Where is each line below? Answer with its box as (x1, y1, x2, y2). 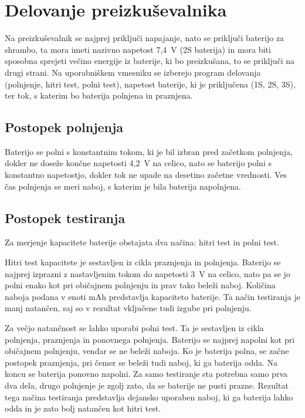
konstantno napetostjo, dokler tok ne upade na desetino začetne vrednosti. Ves (5, 168, 287, 181)
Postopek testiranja (5, 208, 126, 227)
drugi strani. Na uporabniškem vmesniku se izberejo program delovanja (5, 66, 261, 78)
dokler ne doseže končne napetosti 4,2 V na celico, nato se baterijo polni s (5, 157, 272, 169)
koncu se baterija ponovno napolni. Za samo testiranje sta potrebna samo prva (5, 368, 288, 380)
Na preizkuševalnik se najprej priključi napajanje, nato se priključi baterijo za (5, 32, 284, 44)
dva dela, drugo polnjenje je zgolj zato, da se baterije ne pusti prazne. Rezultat (5, 379, 289, 391)
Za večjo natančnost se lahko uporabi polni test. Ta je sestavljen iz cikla (5, 322, 264, 334)
